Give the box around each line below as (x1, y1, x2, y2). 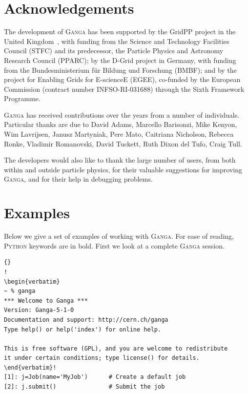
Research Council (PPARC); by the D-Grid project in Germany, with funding (4, 55, 236, 65)
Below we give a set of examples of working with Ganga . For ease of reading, (4, 231, 234, 241)
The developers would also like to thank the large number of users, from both (4, 155, 236, 165)
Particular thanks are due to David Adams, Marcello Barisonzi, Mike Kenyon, (4, 119, 237, 129)
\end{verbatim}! (4, 364, 57, 371)
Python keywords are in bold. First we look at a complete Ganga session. (4, 240, 225, 250)
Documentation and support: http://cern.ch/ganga (4, 316, 168, 323)
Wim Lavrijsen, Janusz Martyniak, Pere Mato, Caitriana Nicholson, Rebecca (4, 129, 234, 139)
